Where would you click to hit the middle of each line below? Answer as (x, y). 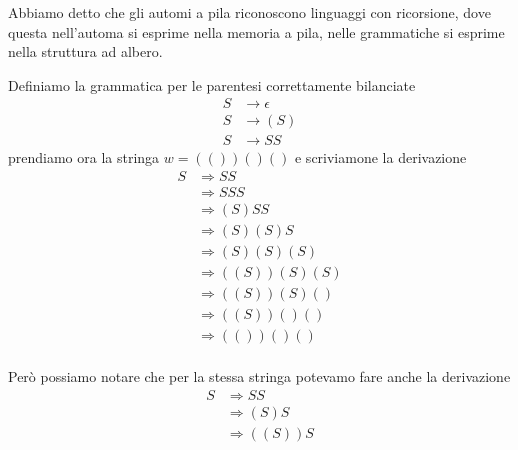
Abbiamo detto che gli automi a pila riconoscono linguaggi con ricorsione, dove (249, 12)
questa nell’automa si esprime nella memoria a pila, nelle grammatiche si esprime (256, 31)
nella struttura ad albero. (85, 51)
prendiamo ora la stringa (84, 157)
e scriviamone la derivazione (380, 157)
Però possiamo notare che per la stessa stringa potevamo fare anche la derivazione (259, 376)
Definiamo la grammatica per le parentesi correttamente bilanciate (212, 84)
